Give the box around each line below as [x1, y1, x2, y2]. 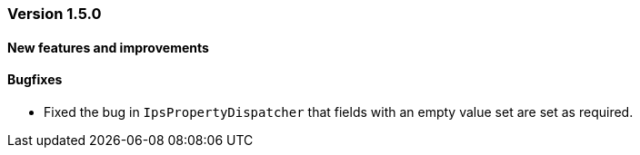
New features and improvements [7, 39, 209, 55]
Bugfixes [7, 72, 63, 88]
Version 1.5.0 [7, 5, 102, 23]
